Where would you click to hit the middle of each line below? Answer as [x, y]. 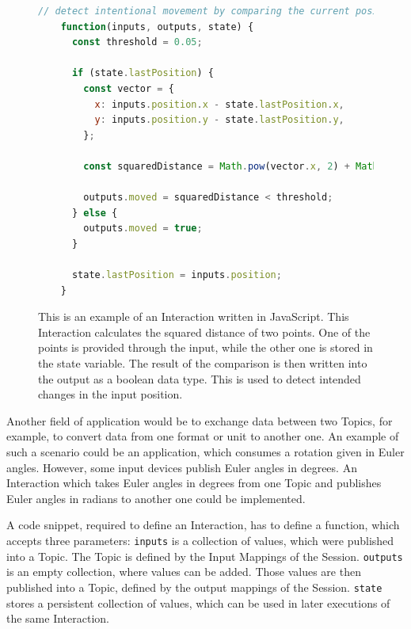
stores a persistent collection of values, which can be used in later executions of [198, 602]
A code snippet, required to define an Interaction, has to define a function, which [203, 525]
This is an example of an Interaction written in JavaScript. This [194, 316]
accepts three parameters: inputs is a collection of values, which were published [200, 540]
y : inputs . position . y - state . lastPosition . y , [219, 120]
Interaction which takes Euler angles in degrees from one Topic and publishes [194, 483]
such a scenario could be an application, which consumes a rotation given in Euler [205, 452]
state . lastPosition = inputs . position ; [177, 275]
